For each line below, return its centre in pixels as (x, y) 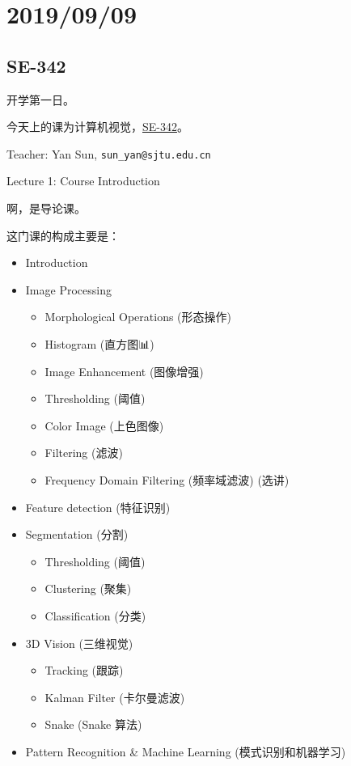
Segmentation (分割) (77, 534)
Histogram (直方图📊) (99, 343)
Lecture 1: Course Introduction (83, 181)
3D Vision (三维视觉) (79, 643)
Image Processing (68, 289)
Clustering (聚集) (88, 588)
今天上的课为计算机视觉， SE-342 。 (97, 127)
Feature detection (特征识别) (98, 507)
